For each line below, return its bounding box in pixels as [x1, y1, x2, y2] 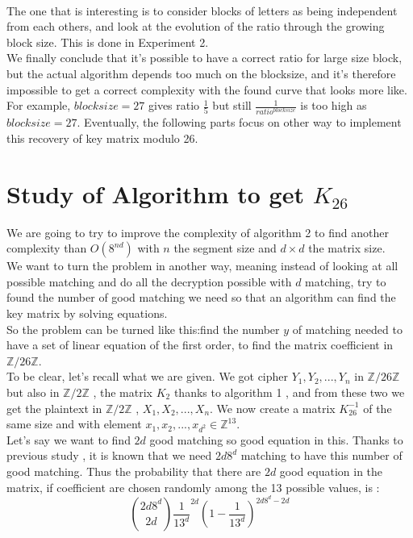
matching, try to [305, 273, 386, 290]
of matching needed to [292, 320, 403, 337]
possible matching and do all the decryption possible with [6, 273, 292, 290]
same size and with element [6, 415, 142, 432]
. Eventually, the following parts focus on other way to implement [77, 114, 402, 131]
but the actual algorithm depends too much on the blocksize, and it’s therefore [6, 65, 396, 81]
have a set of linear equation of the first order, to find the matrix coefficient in [6, 336, 394, 353]
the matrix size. [308, 240, 386, 256]
